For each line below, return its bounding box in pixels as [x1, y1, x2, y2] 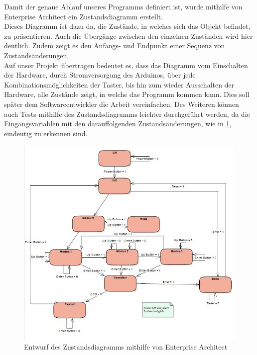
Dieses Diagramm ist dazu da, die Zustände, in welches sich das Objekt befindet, [4, 21, 251, 31]
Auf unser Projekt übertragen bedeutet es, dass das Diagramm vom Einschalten [4, 60, 248, 70]
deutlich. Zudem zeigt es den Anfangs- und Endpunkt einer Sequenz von [4, 40, 225, 51]
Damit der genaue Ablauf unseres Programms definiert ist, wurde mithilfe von [4, 1, 243, 11]
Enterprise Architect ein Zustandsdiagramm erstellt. [4, 11, 163, 21]
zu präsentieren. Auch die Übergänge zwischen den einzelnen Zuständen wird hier [4, 30, 253, 41]
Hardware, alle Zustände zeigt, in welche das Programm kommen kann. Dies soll [4, 89, 250, 99]
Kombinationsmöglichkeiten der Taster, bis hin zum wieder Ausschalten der [4, 79, 235, 89]
